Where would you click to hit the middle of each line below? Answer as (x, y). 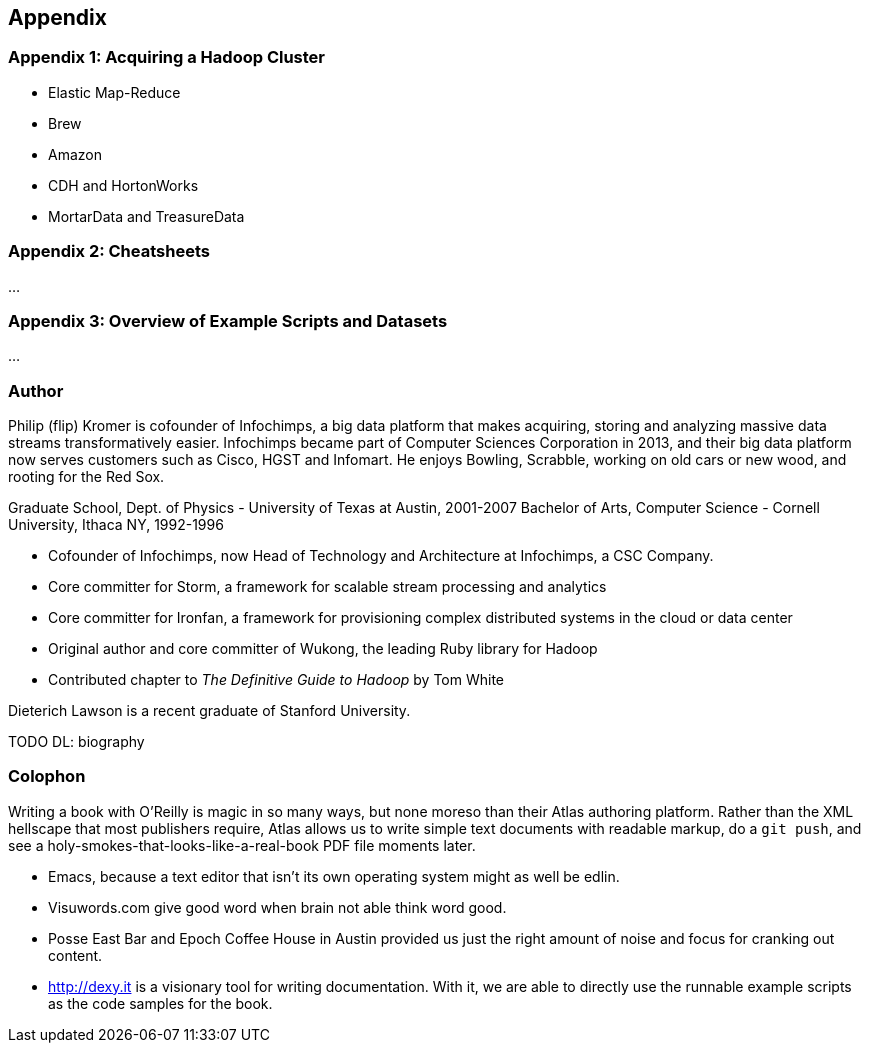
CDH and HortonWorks (123, 185)
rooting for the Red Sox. (86, 477)
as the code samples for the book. (160, 1003)
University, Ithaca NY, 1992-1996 (116, 525)
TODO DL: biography (76, 742)
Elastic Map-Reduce (114, 92)
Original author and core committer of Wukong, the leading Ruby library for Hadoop (323, 649)
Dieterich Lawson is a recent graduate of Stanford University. (209, 711)
